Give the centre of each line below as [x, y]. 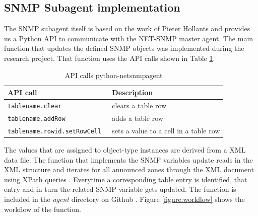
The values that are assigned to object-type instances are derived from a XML [125, 149]
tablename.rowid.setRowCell [55, 131]
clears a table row [139, 105]
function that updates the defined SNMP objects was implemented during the [124, 48]
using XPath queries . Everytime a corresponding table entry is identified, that [126, 179]
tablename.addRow [37, 119]
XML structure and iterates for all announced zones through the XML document [129, 169]
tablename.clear [35, 106]
